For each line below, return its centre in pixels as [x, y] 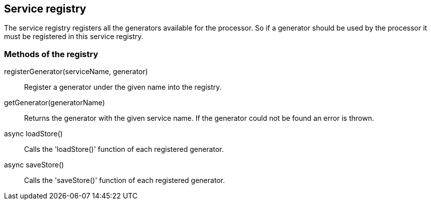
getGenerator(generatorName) [54, 103]
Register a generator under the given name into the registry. [123, 87]
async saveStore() [34, 165]
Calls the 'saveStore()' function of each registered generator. [125, 180]
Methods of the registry [51, 54]
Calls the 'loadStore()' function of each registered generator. [124, 149]
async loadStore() [33, 134]
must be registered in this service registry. [74, 37]
